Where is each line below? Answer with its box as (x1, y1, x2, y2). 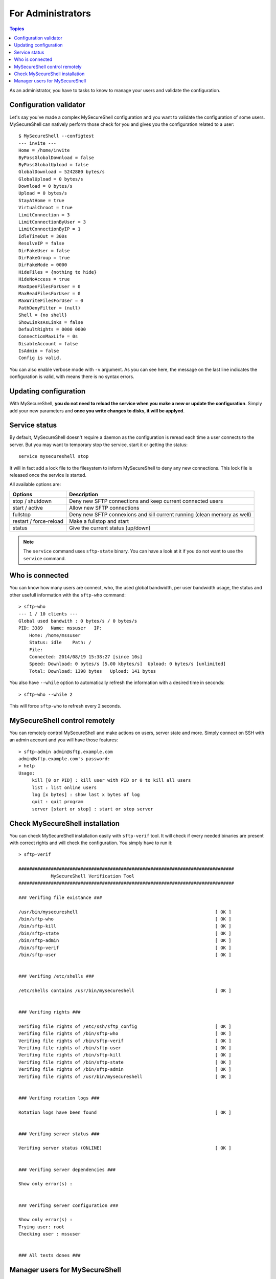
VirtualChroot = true (18, 205, 73, 211)
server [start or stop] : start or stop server (32, 806, 153, 812)
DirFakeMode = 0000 (18, 262, 67, 268)
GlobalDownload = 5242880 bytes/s (18, 169, 105, 175)
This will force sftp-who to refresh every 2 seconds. (9, 702, 121, 709)
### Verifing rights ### (18, 1009, 81, 1015)
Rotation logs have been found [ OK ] (18, 1109, 232, 1115)
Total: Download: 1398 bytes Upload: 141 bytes (29, 668, 156, 674)
